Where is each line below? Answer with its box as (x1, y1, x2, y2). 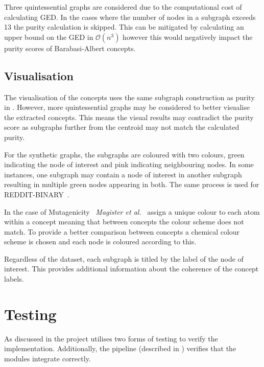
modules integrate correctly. (4, 353, 91, 363)
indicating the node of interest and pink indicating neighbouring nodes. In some (4, 159, 254, 170)
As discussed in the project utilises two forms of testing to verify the (4, 333, 218, 343)
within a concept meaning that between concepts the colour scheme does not (4, 216, 244, 227)
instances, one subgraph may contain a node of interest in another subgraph (4, 169, 242, 179)
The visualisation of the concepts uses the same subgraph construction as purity (4, 91, 255, 102)
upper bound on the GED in (4, 31, 93, 42)
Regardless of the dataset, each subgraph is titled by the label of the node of (4, 253, 244, 264)
